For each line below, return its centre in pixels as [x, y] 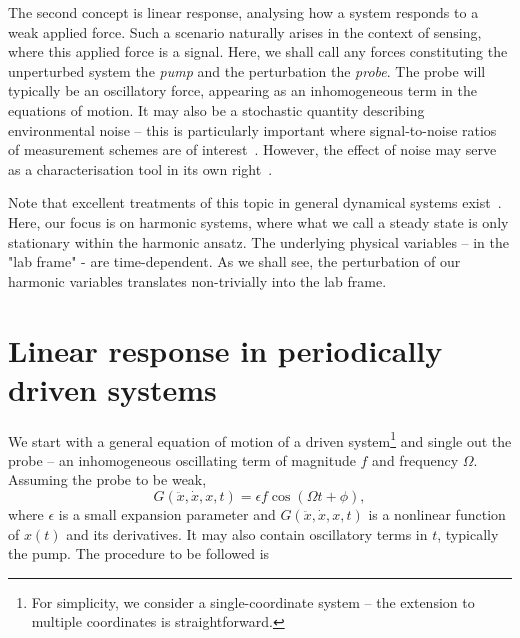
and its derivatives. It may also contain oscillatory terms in [247, 533]
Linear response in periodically [225, 349]
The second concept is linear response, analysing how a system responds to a [243, 12]
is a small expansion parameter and [167, 514]
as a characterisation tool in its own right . [140, 168]
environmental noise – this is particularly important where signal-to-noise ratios [252, 129]
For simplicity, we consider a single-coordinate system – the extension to [253, 601]
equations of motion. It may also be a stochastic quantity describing [216, 109]
